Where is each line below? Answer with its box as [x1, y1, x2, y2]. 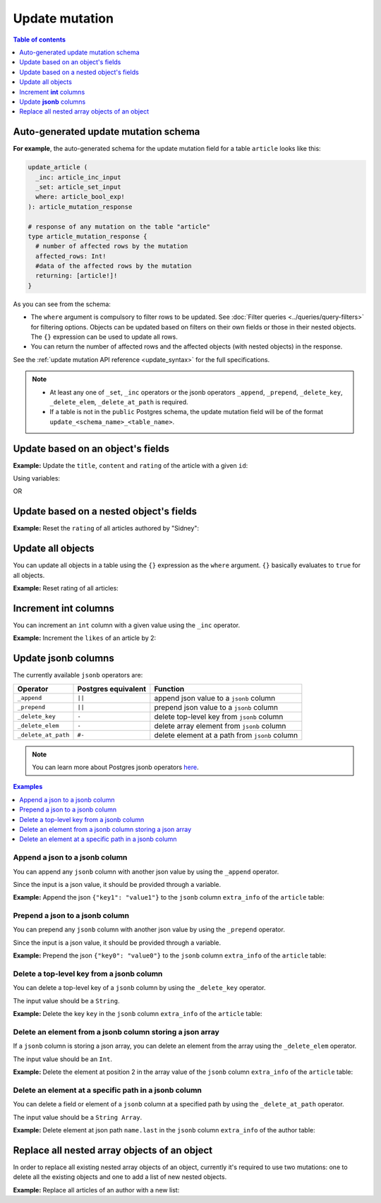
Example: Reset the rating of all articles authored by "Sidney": [13, 524, 200, 533]
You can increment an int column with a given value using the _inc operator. [13, 621, 240, 629]
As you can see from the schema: [13, 300, 111, 308]
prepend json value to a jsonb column [154, 702, 279, 712]
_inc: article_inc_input [35, 173, 121, 181]
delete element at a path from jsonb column [154, 730, 298, 740]
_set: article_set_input [35, 183, 121, 191]
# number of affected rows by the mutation [35, 242, 188, 250]
